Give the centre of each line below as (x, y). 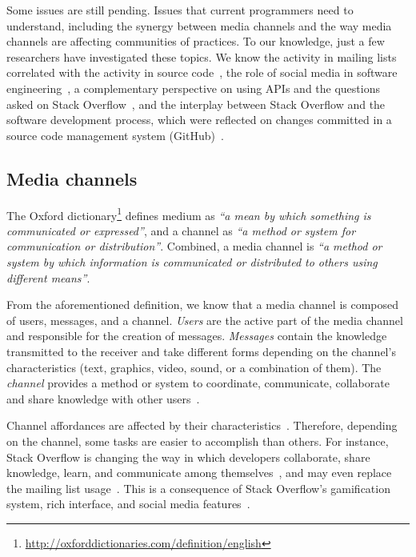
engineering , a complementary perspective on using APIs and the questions (193, 88)
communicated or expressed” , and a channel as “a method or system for (181, 230)
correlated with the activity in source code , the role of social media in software (202, 72)
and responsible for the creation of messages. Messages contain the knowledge (197, 336)
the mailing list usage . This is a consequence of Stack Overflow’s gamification (198, 488)
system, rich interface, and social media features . (128, 504)
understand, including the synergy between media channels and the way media (199, 25)
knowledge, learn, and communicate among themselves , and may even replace (199, 473)
